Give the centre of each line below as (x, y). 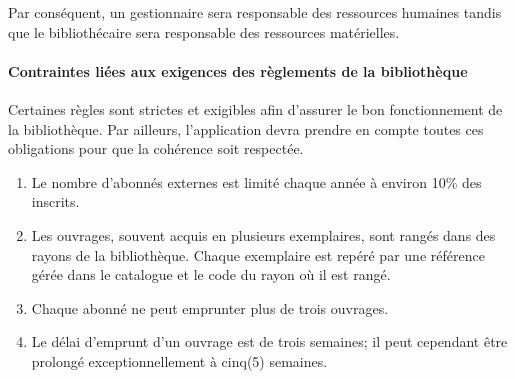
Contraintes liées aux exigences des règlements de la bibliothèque (238, 70)
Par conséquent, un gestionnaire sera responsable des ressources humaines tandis (255, 12)
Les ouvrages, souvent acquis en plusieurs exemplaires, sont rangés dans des (263, 234)
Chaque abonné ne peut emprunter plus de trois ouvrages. (210, 307)
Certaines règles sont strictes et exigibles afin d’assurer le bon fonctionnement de (255, 108)
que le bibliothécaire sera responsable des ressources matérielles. (204, 31)
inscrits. (55, 201)
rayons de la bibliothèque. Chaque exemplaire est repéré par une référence (258, 254)
